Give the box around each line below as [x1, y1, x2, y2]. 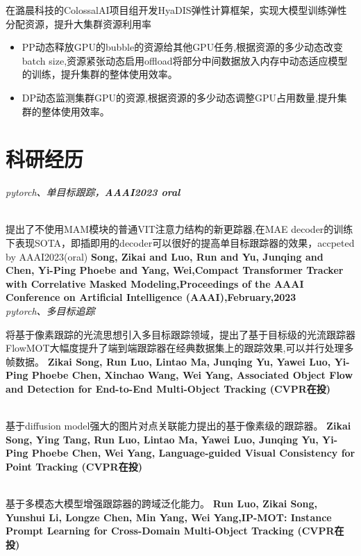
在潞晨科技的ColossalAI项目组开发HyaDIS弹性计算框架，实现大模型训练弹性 [6, 3, 347, 17]
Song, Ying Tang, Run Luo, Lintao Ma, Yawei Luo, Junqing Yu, [6, 432, 319, 446]
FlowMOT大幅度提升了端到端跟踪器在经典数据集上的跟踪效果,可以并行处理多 [6, 341, 354, 355]
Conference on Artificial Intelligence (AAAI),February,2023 [6, 290, 296, 304]
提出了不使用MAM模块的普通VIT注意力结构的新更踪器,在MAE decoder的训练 [6, 222, 353, 236]
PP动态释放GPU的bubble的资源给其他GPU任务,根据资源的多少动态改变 [22, 40, 344, 54]
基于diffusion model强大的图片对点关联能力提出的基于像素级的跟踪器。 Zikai [6, 418, 351, 433]
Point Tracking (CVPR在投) [6, 459, 142, 473]
